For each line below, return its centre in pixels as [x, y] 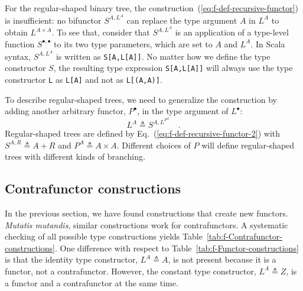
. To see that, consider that [101, 32]
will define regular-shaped [248, 145]
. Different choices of [154, 145]
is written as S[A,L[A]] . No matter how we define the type [163, 56]
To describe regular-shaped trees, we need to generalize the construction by [141, 99]
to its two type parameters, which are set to [133, 43]
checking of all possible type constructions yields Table [104, 236]
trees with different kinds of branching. [75, 156]
